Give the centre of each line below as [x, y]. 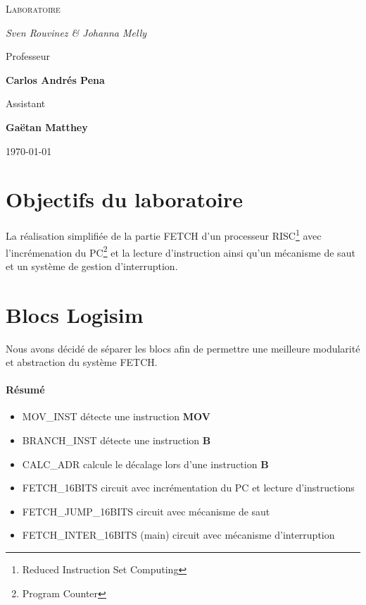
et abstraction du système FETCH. [82, 362]
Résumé [25, 390]
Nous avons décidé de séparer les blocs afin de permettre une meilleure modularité [183, 348]
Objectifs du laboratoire [125, 199]
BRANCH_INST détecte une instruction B [116, 440]
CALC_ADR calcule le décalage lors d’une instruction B [145, 464]
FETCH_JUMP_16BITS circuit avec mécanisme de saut [146, 511]
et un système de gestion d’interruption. [92, 265]
